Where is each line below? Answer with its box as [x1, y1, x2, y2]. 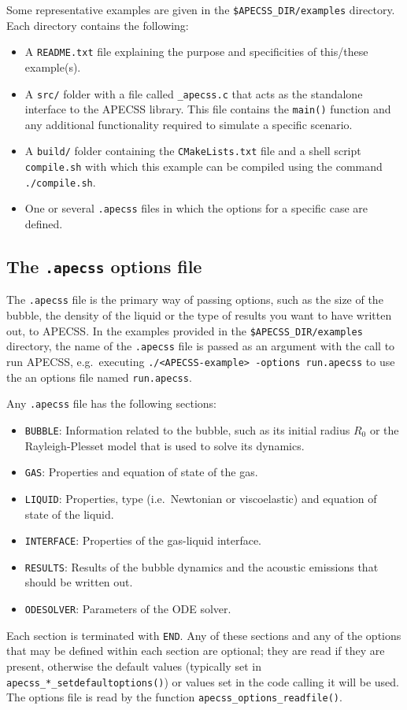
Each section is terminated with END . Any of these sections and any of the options [6, 627, 401, 643]
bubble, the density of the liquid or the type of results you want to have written [6, 307, 392, 324]
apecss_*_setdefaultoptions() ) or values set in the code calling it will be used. [6, 673, 399, 690]
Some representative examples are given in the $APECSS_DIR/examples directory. [6, 2, 395, 17]
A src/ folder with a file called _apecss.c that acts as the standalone [24, 85, 363, 102]
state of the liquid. [24, 505, 114, 522]
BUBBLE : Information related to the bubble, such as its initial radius [24, 421, 350, 438]
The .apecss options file [6, 254, 202, 279]
